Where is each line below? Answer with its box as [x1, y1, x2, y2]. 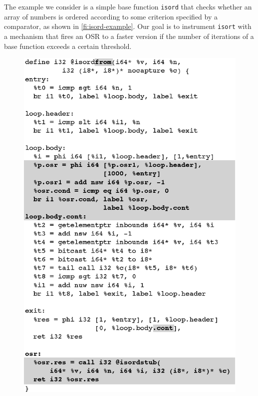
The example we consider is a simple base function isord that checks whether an [4, 1, 252, 11]
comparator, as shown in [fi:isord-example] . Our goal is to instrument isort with [4, 21, 252, 31]
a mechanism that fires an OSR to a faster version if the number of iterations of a [4, 30, 254, 41]
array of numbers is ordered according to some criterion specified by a [4, 11, 218, 21]
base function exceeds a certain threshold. [4, 40, 132, 51]
